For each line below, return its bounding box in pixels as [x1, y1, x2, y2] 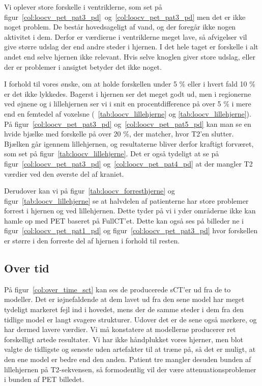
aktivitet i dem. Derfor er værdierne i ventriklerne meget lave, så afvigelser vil [4, 31, 247, 42]
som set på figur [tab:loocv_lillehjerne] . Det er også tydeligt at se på [4, 148, 219, 159]
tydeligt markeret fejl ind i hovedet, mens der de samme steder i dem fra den [4, 304, 244, 315]
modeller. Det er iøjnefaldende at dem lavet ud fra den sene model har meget [4, 294, 245, 305]
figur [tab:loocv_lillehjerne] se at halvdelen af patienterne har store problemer [4, 195, 249, 206]
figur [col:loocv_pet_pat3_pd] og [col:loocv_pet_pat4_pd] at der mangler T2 [4, 158, 253, 169]
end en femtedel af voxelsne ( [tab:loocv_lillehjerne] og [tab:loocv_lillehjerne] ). [4, 108, 251, 119]
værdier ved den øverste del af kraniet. [4, 168, 124, 179]
